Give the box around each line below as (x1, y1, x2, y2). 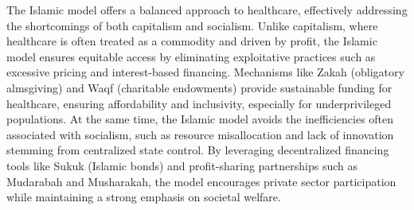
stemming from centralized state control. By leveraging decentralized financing (6, 142, 389, 158)
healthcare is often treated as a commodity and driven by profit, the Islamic (6, 33, 377, 49)
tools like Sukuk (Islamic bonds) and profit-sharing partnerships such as (6, 157, 358, 173)
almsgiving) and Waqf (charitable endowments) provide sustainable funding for (6, 79, 393, 95)
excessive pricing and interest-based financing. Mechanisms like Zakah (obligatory (6, 64, 404, 80)
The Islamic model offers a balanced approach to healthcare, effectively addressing (6, 2, 408, 17)
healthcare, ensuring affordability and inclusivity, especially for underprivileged (6, 95, 392, 111)
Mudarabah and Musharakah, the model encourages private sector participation (6, 173, 396, 189)
